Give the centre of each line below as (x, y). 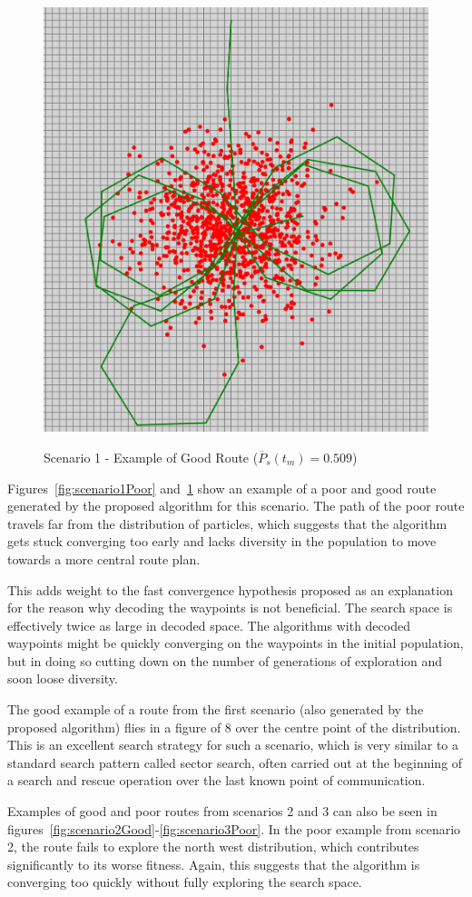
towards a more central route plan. (104, 558)
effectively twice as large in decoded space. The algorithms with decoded (209, 625)
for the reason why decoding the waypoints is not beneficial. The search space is (230, 608)
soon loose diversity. (63, 678)
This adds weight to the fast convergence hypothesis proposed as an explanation (230, 589)
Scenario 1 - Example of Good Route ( (151, 457)
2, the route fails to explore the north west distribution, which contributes (213, 847)
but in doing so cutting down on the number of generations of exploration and (225, 660)
